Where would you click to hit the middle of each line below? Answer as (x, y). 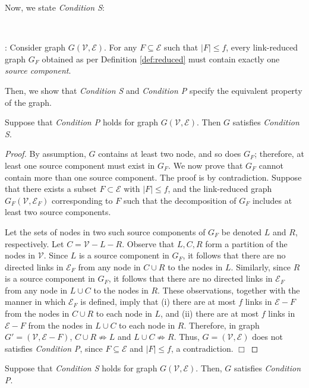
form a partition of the (246, 243)
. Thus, (187, 337)
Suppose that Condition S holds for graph (81, 368)
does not (267, 337)
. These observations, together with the (229, 290)
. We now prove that (206, 165)
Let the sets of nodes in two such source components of (105, 231)
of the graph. (29, 102)
